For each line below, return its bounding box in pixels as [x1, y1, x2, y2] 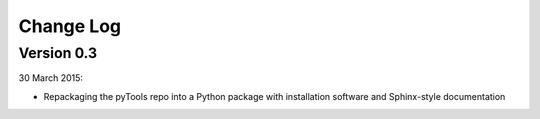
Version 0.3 [18, 44, 98, 62]
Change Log [18, 15, 122, 37]
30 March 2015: [18, 72, 84, 84]
